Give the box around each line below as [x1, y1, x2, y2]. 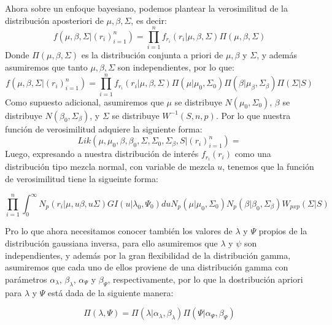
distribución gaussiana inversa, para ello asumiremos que [5, 236, 218, 249]
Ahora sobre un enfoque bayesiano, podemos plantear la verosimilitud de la [5, 2, 288, 14]
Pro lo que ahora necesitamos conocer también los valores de [5, 224, 233, 237]
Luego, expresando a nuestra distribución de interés [5, 147, 199, 160]
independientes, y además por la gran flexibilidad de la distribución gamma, [5, 248, 291, 261]
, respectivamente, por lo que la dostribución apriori [107, 272, 303, 285]
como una [234, 147, 271, 160]
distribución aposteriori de [5, 13, 104, 26]
